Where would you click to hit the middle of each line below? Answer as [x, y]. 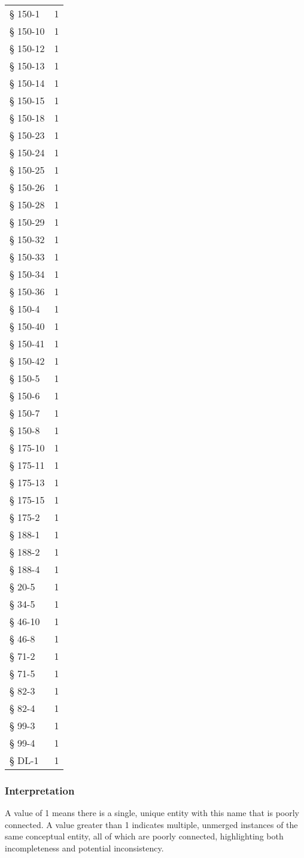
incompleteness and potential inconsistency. [84, 848]
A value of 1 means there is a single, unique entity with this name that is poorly [152, 813]
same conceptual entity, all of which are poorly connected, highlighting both [144, 836]
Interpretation [40, 790]
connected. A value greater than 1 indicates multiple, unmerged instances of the [151, 824]
